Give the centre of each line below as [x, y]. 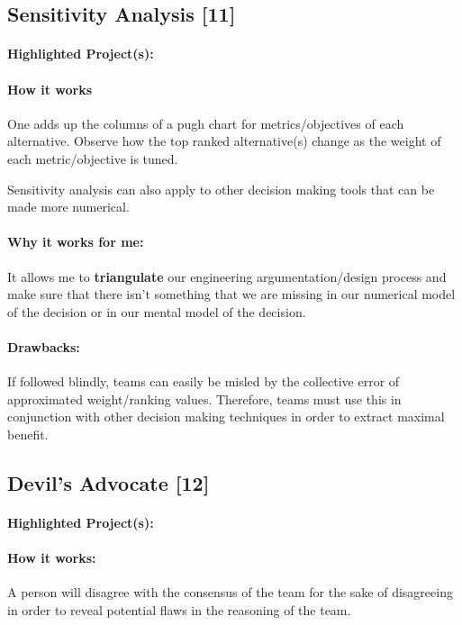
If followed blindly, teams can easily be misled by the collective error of [204, 381]
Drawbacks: [44, 346]
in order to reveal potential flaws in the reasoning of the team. [179, 609]
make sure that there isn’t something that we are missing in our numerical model [231, 294]
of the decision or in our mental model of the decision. [157, 311]
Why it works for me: [76, 242]
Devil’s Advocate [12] [109, 482]
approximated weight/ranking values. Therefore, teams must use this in [204, 399]
